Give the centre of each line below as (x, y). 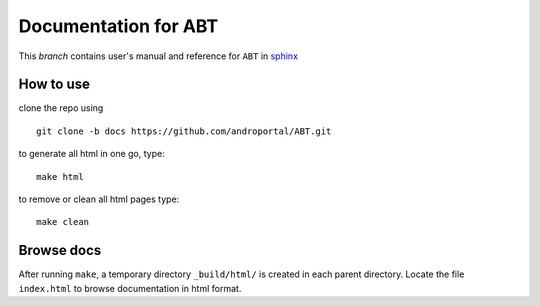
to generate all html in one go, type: (91, 154)
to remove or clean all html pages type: (99, 199)
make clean (63, 222)
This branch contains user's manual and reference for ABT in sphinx (158, 56)
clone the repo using (61, 108)
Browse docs (60, 250)
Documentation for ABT (118, 26)
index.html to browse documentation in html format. (130, 288)
